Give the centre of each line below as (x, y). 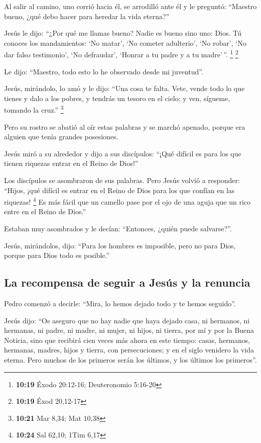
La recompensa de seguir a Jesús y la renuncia (127, 282)
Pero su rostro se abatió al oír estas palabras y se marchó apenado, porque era (125, 126)
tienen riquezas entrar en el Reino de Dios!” (71, 163)
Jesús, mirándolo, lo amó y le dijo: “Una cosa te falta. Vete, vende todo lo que (124, 88)
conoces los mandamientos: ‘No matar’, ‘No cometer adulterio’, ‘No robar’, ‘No (125, 42)
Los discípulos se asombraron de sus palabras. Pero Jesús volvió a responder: (122, 180)
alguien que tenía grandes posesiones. (61, 137)
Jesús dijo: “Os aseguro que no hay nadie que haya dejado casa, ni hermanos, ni (127, 320)
